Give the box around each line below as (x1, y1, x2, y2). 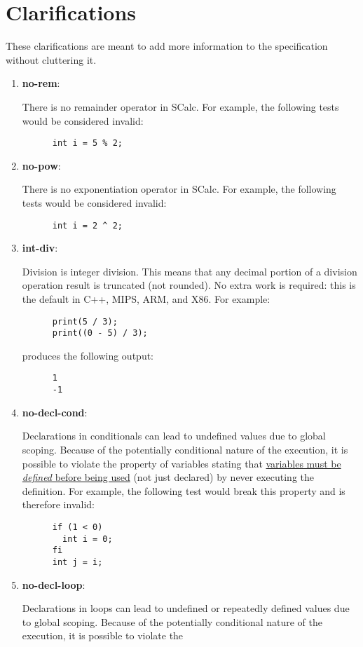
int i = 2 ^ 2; (52, 220, 123, 231)
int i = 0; (62, 533, 113, 544)
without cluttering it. (6, 52, 97, 67)
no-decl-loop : (22, 577, 85, 592)
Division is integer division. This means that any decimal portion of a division (22, 264, 357, 278)
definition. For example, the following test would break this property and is (22, 483, 345, 498)
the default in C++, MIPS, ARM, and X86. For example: (22, 291, 270, 306)
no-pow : (22, 158, 61, 172)
